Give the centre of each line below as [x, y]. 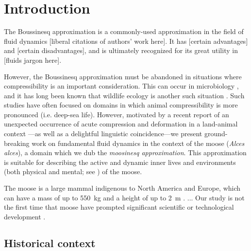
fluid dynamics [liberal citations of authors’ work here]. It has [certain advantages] [126, 41]
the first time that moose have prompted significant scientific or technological [119, 207]
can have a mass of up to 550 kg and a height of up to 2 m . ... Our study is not [124, 197]
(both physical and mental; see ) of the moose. [73, 171]
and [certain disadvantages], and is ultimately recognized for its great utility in [121, 50]
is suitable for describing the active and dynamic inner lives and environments [120, 162]
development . [25, 216]
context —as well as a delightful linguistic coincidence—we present [103, 134]
